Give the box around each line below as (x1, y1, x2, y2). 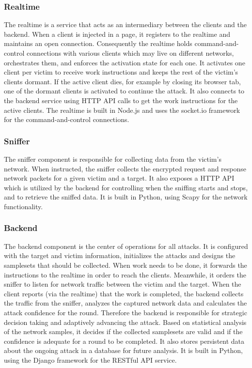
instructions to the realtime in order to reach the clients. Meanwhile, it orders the (4, 269, 246, 279)
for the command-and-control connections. (4, 114, 129, 124)
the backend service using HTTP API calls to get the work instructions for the (4, 95, 238, 105)
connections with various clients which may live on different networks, (27, 48, 234, 58)
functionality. (4, 201, 43, 211)
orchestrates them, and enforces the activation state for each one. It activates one (4, 57, 245, 67)
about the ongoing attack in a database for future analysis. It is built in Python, (4, 345, 243, 355)
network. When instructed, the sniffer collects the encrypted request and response (4, 163, 247, 173)
